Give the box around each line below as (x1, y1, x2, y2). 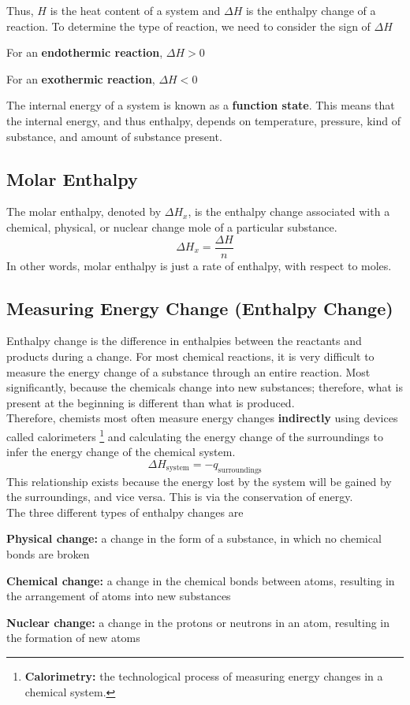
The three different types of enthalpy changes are (6, 503, 244, 520)
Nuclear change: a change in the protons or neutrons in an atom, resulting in (6, 614, 390, 630)
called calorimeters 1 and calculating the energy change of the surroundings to (6, 425, 383, 444)
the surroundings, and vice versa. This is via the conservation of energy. (6, 488, 353, 505)
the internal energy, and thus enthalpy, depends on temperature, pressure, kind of (6, 112, 401, 128)
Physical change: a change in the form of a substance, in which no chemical (6, 530, 382, 547)
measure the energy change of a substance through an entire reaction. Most (6, 363, 371, 380)
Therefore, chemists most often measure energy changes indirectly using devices (6, 410, 398, 426)
